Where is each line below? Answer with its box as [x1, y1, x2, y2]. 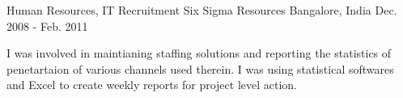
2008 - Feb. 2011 [6, 17, 88, 34]
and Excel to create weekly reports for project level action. [6, 76, 298, 93]
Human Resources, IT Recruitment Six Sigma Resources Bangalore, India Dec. [6, 2, 397, 18]
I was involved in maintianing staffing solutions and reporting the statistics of [6, 45, 392, 62]
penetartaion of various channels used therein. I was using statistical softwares [6, 60, 394, 77]
